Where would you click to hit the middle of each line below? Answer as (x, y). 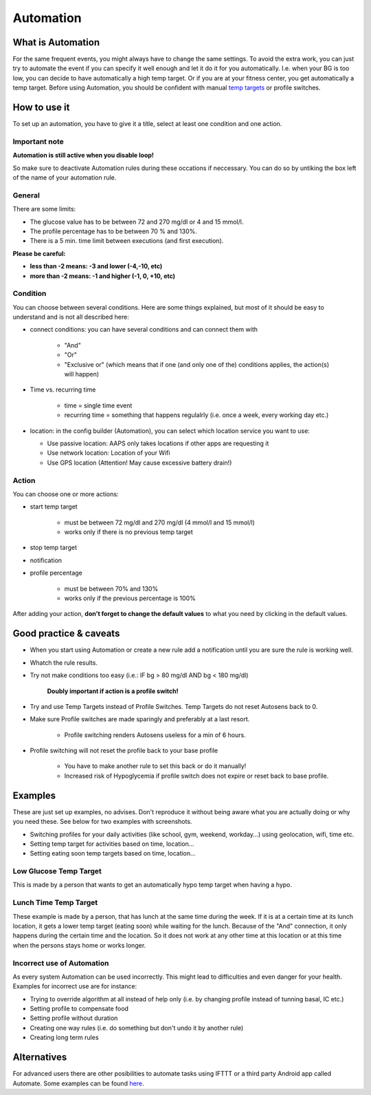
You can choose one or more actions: (66, 494)
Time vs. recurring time (63, 390)
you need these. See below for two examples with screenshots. (102, 822)
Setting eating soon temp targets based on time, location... (113, 853)
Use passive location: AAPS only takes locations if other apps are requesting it (158, 443)
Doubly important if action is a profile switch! (113, 691)
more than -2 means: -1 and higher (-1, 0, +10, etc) (102, 276)
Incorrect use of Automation (61, 963)
